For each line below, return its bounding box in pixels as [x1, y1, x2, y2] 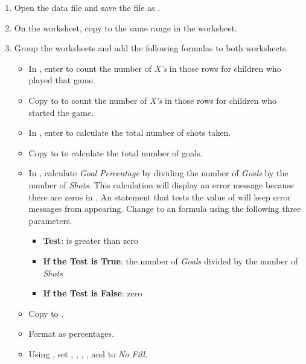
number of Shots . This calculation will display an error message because [28, 178, 295, 191]
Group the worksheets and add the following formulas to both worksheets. [14, 42, 288, 54]
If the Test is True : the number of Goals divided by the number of [43, 254, 298, 267]
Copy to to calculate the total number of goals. [28, 146, 203, 159]
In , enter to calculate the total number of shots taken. [28, 126, 231, 139]
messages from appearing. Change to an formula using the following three [28, 202, 301, 215]
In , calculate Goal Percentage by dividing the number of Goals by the [28, 167, 288, 179]
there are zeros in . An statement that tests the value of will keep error [28, 190, 292, 203]
